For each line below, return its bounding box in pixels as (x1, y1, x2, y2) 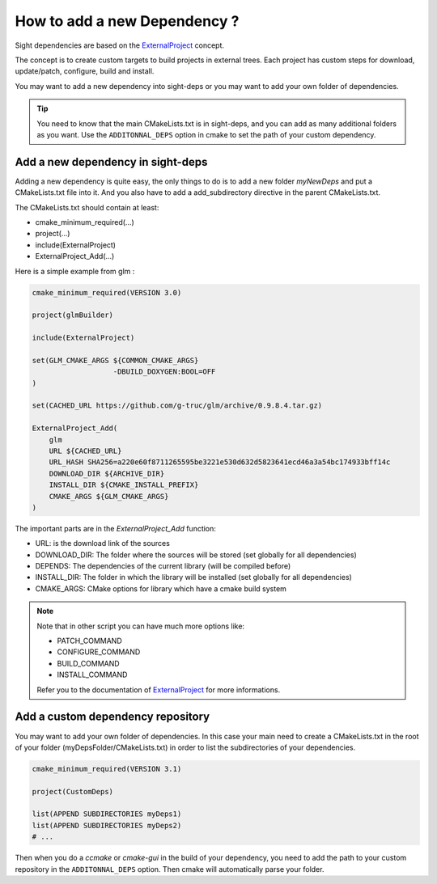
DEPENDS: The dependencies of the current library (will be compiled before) (35, 561, 291, 571)
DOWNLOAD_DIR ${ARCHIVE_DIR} (49, 469, 165, 478)
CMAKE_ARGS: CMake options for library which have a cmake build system (35, 583, 287, 594)
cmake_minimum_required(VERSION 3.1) (32, 764, 182, 773)
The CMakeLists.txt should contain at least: (15, 202, 159, 212)
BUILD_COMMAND (57, 658, 121, 668)
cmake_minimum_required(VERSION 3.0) (32, 288, 182, 297)
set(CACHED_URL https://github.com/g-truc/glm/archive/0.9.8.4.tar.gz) (32, 401, 323, 410)
